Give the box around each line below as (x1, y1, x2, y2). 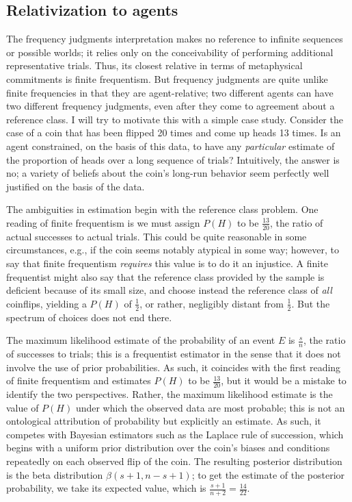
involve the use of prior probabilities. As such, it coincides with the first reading (6, 360, 341, 374)
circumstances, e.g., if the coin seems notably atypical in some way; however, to (6, 242, 339, 257)
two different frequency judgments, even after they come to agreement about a (6, 99, 335, 113)
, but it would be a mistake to (221, 373, 347, 388)
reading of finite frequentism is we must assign (6, 215, 200, 229)
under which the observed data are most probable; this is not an (75, 400, 345, 414)
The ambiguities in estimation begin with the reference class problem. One (6, 202, 319, 216)
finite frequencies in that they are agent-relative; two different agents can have (6, 85, 334, 99)
